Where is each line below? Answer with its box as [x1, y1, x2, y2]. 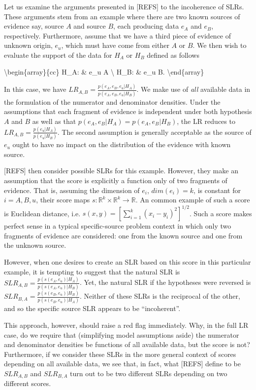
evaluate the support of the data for [4, 49, 112, 60]
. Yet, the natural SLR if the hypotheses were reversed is [79, 277, 251, 287]
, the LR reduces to [177, 116, 235, 126]
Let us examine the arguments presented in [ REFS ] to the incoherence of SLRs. [4, 1, 244, 11]
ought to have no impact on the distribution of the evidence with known [12, 139, 231, 150]
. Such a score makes [189, 208, 252, 218]
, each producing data [113, 21, 179, 31]
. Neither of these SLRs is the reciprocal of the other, [79, 291, 240, 301]
